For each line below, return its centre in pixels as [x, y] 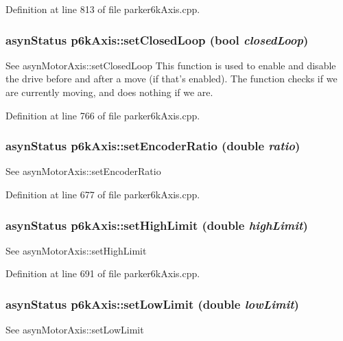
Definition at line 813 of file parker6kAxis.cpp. [103, 9]
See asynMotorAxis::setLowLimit [75, 330]
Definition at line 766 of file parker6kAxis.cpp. [103, 115]
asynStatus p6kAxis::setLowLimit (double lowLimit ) [152, 304]
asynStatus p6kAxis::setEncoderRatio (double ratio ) [153, 146]
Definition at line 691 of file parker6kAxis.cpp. [103, 273]
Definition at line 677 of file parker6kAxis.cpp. [103, 194]
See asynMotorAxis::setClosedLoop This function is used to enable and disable [171, 65]
